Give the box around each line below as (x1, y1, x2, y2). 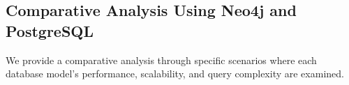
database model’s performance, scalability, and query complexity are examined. (6, 66, 344, 81)
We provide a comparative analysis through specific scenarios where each (6, 52, 317, 67)
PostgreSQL (6, 20, 94, 41)
